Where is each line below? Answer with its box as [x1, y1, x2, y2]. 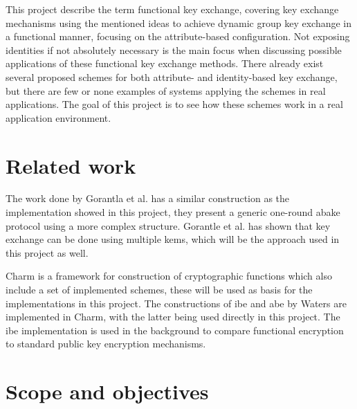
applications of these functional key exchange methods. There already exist [6, 56, 324, 71]
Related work [6, 151, 136, 179]
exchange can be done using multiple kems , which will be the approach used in [6, 232, 340, 246]
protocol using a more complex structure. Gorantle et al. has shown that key [6, 218, 331, 233]
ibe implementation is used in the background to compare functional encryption [6, 322, 344, 337]
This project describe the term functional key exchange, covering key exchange [6, 2, 339, 16]
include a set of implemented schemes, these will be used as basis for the [6, 282, 313, 297]
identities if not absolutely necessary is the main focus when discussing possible [6, 42, 342, 57]
